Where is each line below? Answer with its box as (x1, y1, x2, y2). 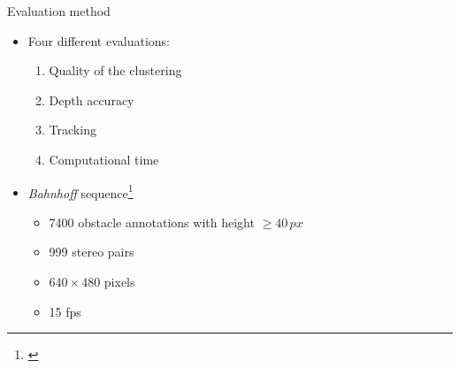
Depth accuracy (49, 90, 134, 109)
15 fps (49, 302, 81, 320)
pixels (103, 272, 135, 290)
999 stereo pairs (49, 242, 134, 261)
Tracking (49, 120, 96, 139)
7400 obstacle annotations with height (49, 212, 255, 231)
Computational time (49, 149, 159, 168)
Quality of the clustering (49, 61, 182, 80)
